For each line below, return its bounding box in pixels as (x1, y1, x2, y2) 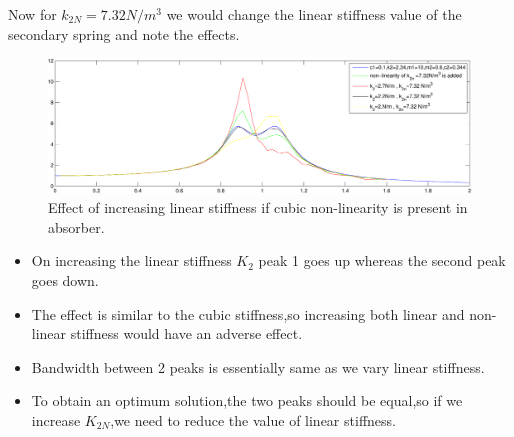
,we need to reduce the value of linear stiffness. (110, 409, 396, 430)
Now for (8, 4, 57, 24)
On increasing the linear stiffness (31, 250, 232, 271)
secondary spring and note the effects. (8, 23, 240, 44)
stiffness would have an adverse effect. (70, 323, 303, 344)
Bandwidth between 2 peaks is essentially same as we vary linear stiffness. (31, 356, 485, 377)
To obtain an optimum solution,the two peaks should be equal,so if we (31, 390, 463, 411)
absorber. (48, 216, 105, 237)
